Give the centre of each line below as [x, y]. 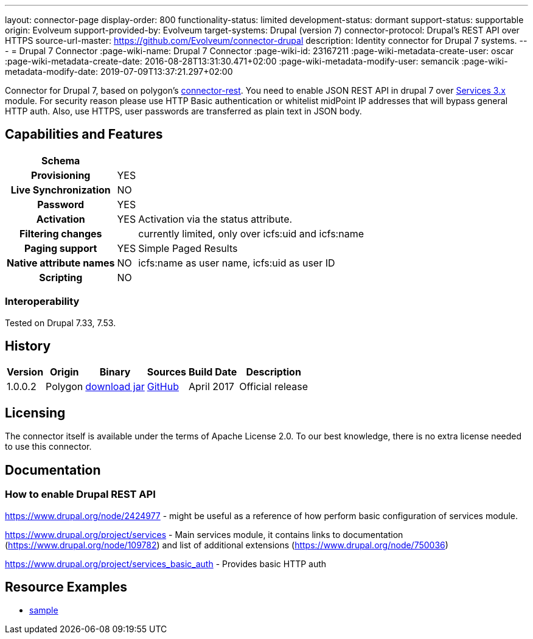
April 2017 [211, 387]
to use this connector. [48, 447]
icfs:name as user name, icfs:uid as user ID [237, 263]
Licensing [35, 413]
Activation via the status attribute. [215, 219]
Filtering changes [61, 233]
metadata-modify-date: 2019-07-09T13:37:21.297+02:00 [119, 72]
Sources [167, 372]
